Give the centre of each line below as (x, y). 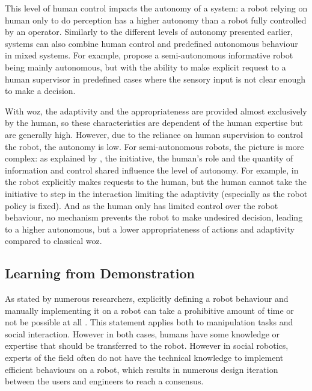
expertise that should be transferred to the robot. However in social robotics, (147, 346)
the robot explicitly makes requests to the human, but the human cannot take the (156, 182)
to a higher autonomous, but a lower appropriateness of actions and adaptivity (150, 229)
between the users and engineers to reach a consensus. (104, 381)
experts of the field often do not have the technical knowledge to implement (144, 358)
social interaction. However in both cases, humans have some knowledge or (142, 333)
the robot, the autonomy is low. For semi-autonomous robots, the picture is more (154, 146)
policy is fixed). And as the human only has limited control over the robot (142, 205)
